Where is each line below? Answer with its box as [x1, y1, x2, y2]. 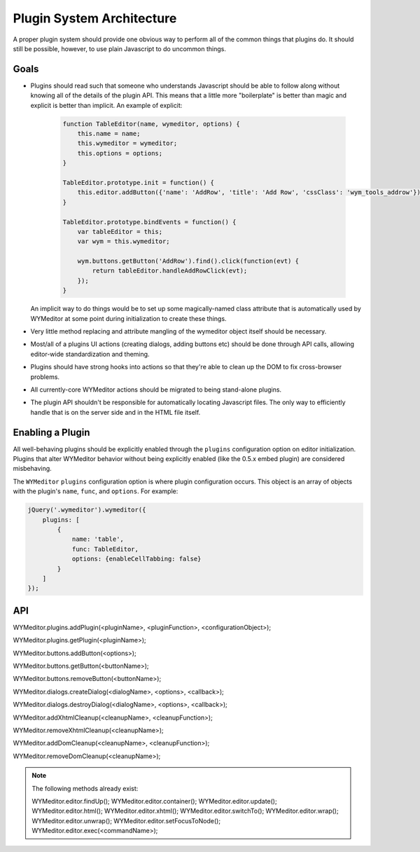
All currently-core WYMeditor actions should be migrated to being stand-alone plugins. [30, 385, 282, 394]
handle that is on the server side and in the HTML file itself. [30, 408, 201, 416]
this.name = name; [77, 130, 141, 137]
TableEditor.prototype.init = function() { [62, 179, 215, 186]
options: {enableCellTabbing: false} [71, 555, 202, 563]
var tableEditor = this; [77, 228, 163, 235]
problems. [30, 372, 59, 381]
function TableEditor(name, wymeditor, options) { [62, 120, 241, 128]
